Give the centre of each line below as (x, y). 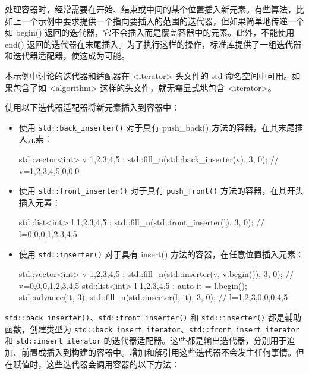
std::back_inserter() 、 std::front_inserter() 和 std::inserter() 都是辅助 (153, 317)
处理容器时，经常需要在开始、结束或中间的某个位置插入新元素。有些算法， (150, 9)
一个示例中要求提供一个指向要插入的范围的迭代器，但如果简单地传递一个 (163, 21)
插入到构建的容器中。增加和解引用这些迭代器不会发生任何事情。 (171, 352)
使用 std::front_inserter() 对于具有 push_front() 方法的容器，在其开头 (161, 191)
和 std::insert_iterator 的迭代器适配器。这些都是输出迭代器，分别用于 (146, 340)
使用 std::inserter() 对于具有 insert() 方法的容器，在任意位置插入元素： (161, 254)
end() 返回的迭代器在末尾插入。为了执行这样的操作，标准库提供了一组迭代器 (153, 44)
